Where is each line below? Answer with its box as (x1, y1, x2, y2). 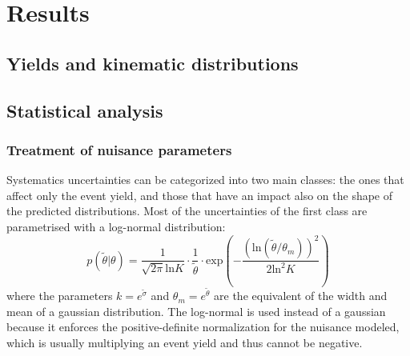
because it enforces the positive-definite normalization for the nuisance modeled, (6, 318, 400, 335)
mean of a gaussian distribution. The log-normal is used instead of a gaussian (6, 302, 386, 319)
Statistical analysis (6, 98, 163, 122)
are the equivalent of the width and (214, 287, 388, 304)
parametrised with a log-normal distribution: (6, 218, 226, 234)
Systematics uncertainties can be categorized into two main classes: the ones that (6, 171, 404, 188)
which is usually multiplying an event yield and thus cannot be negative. (6, 334, 363, 350)
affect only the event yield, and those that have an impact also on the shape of (6, 186, 393, 203)
